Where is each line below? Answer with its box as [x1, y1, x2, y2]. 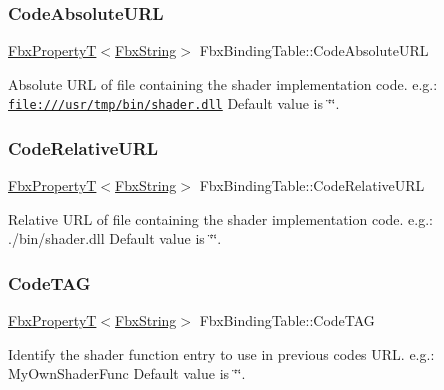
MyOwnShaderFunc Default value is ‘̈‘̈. [8, 363, 246, 384]
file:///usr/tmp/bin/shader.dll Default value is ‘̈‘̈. [8, 93, 340, 114]
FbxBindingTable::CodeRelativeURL [199, 175, 425, 196]
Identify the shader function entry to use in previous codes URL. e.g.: [8, 343, 435, 364]
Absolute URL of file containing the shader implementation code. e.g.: [8, 73, 438, 94]
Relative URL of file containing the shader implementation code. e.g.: [8, 208, 433, 229]
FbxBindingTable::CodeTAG [199, 310, 375, 331]
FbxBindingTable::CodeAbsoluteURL [199, 40, 429, 61]
